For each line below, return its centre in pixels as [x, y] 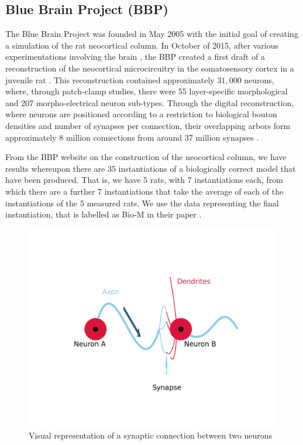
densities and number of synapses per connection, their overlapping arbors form [148, 125]
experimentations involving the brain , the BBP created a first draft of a [135, 57]
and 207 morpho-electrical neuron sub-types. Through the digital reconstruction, [150, 102]
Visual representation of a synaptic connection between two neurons [151, 435]
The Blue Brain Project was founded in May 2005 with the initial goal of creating [152, 34]
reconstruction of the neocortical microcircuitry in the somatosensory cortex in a [150, 68]
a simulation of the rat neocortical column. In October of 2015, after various [142, 45]
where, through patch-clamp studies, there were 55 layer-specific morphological [147, 91]
